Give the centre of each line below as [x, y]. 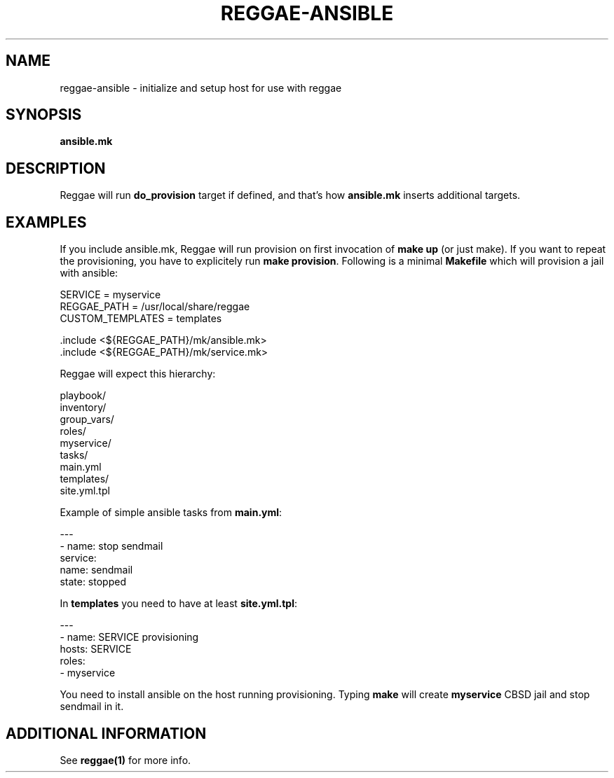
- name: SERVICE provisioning [129, 637]
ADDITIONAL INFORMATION [106, 733]
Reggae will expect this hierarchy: [138, 374]
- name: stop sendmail [111, 546]
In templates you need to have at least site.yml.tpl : [178, 604]
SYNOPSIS [44, 115]
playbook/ [83, 396]
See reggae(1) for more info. [125, 760]
